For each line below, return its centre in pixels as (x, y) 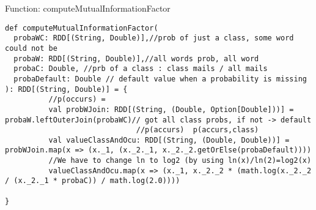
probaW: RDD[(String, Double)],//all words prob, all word (136, 58)
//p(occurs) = (77, 99)
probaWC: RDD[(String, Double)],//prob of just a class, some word (154, 38)
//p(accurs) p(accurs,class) (197, 130)
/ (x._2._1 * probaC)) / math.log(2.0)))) (93, 181)
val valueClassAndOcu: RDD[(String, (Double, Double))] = (169, 140)
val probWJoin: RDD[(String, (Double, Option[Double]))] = (171, 109)
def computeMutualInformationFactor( (82, 28)
